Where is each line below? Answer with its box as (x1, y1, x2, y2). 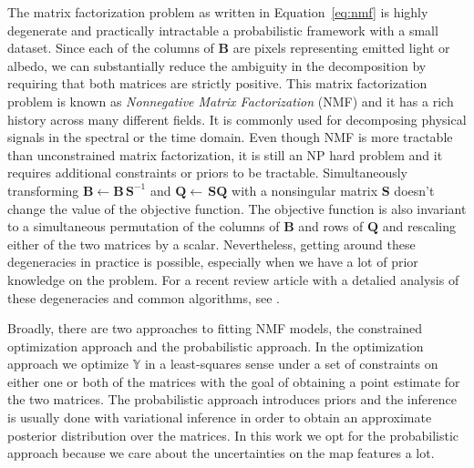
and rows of (298, 217, 364, 236)
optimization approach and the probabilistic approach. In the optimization (7, 336, 424, 355)
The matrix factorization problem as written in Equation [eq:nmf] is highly (7, 3, 428, 21)
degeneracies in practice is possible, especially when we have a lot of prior (7, 252, 418, 271)
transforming (7, 180, 79, 199)
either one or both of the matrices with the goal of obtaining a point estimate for (7, 371, 460, 391)
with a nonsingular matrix (232, 180, 378, 199)
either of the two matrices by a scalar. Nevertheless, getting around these (7, 234, 416, 253)
